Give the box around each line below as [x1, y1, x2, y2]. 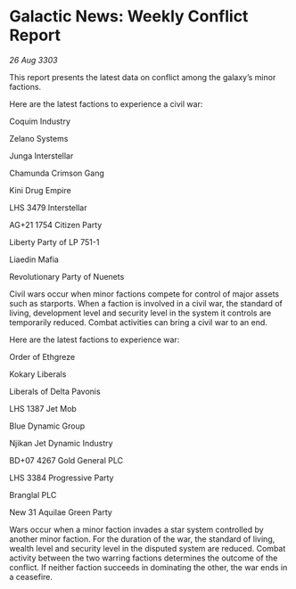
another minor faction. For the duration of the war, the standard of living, [9, 533, 275, 544]
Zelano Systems [9, 133, 69, 143]
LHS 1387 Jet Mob [9, 403, 78, 413]
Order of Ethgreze [9, 351, 76, 362]
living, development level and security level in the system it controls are [9, 307, 272, 318]
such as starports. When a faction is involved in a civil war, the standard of [9, 298, 283, 308]
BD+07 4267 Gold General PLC [9, 454, 123, 465]
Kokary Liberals [9, 368, 67, 380]
